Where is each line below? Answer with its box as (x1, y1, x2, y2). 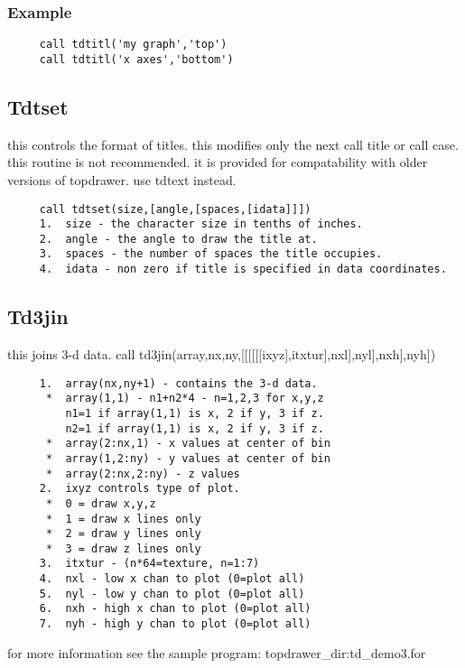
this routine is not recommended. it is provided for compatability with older (7, 153, 428, 172)
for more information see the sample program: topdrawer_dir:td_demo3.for (7, 643, 426, 662)
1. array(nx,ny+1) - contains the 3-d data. (39, 376, 318, 390)
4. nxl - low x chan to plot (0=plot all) (39, 572, 305, 586)
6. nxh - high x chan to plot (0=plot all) (39, 602, 312, 616)
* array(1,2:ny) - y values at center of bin (45, 451, 330, 465)
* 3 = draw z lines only (45, 542, 201, 555)
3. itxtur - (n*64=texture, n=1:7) (39, 557, 260, 571)
